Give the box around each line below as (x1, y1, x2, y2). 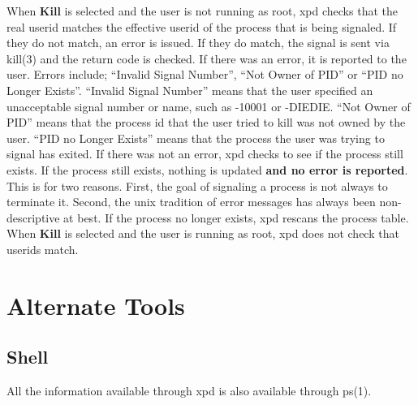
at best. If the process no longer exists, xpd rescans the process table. (63, 209, 409, 226)
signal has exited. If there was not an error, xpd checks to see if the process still (6, 145, 403, 162)
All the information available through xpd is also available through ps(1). (6, 382, 372, 399)
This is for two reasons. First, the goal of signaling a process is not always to (6, 177, 388, 194)
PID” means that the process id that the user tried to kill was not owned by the (6, 114, 406, 131)
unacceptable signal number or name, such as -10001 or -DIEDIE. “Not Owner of (6, 97, 411, 114)
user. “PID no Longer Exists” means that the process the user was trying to (6, 129, 385, 146)
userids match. (6, 240, 79, 257)
